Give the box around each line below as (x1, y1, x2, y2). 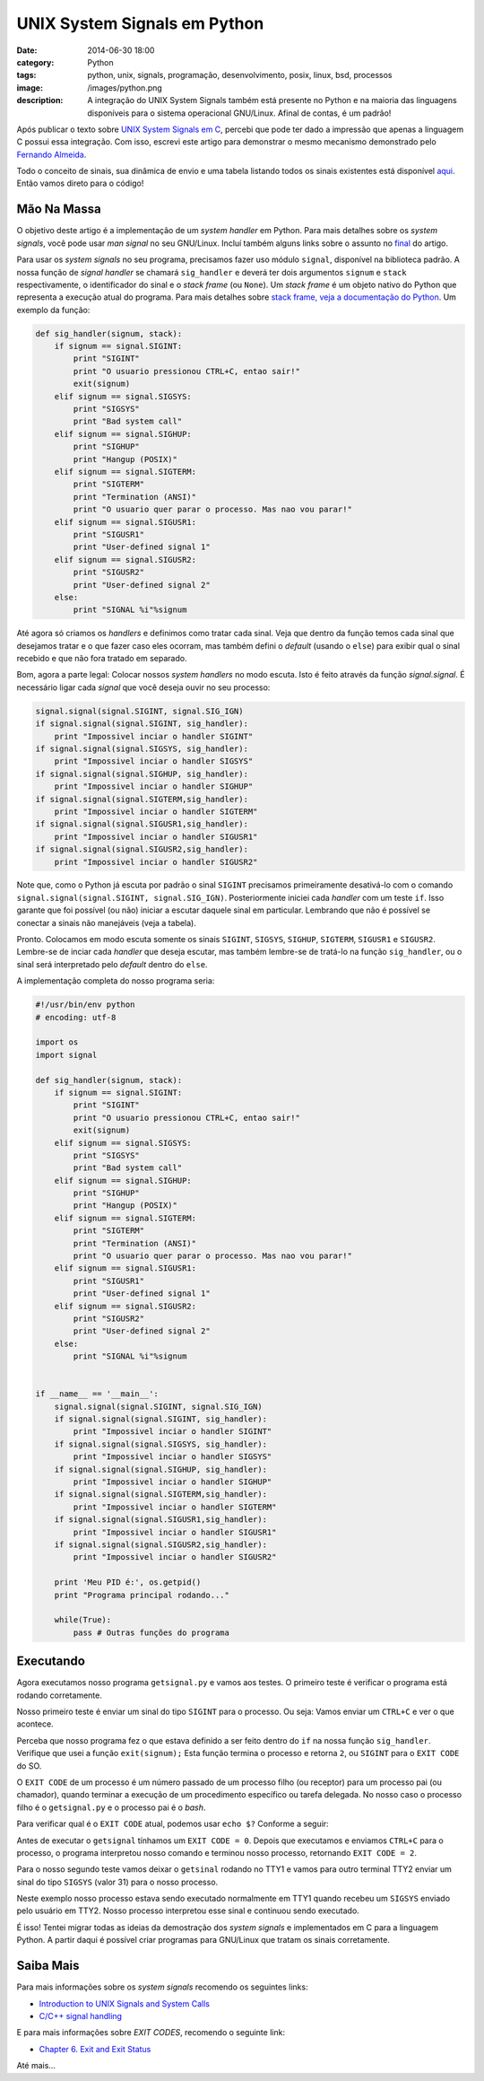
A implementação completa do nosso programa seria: (16, 975, 215, 986)
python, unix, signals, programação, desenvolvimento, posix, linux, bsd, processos (87, 70, 393, 81)
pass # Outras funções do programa (73, 1627, 230, 1638)
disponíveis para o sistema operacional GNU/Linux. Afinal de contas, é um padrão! (87, 108, 392, 118)
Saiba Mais (16, 1958, 80, 1973)
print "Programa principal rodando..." (54, 1589, 230, 1600)
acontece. (16, 1718, 54, 1729)
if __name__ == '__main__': (35, 1389, 159, 1399)
